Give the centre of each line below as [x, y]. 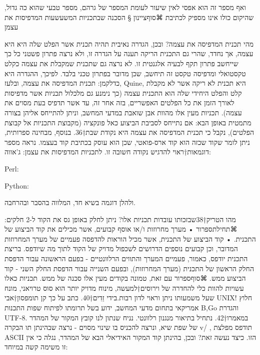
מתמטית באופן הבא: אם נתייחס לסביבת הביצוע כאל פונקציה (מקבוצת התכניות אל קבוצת [128, 122]
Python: [17, 185]
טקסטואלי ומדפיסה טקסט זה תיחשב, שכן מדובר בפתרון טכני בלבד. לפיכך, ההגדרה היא [125, 73]
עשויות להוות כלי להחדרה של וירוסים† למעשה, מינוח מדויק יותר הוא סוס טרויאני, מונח [124, 288]
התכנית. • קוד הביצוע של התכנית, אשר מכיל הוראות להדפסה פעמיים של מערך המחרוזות [130, 238]
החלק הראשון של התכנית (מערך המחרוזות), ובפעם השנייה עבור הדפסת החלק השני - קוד [129, 268]
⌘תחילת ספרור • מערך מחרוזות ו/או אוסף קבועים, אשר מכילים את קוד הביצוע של [121, 229]
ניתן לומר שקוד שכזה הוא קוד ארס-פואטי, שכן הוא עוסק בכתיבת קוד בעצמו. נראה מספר [127, 142]
